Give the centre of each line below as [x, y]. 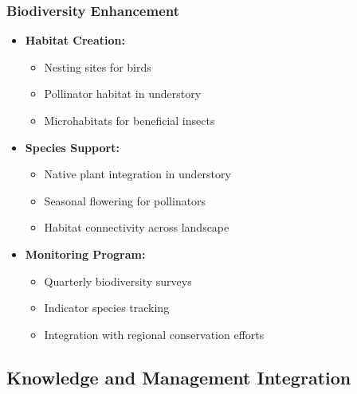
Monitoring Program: [85, 254]
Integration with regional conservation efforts [154, 334]
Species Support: [72, 147]
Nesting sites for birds [98, 66]
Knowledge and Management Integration [179, 377]
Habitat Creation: [75, 40]
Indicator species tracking [107, 308]
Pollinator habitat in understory [123, 94]
